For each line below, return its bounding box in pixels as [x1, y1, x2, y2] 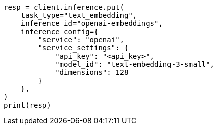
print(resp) [4, 101, 51, 109]
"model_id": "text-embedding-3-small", [55, 60, 215, 68]
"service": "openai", [38, 36, 125, 44]
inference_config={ [20, 28, 99, 36]
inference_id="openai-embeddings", [20, 19, 163, 28]
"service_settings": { [38, 44, 129, 52]
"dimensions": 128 [55, 68, 129, 76]
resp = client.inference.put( [4, 3, 125, 11]
